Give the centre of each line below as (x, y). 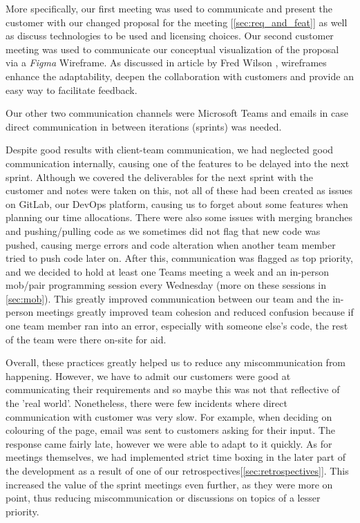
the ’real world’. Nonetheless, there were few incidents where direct (146, 403)
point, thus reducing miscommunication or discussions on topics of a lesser (163, 498)
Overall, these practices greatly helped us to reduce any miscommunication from (176, 362)
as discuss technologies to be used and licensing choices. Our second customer (170, 36)
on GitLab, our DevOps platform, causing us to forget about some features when (177, 203)
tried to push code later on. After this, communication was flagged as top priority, (179, 258)
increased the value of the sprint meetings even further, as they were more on (169, 484)
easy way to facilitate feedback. (72, 89)
